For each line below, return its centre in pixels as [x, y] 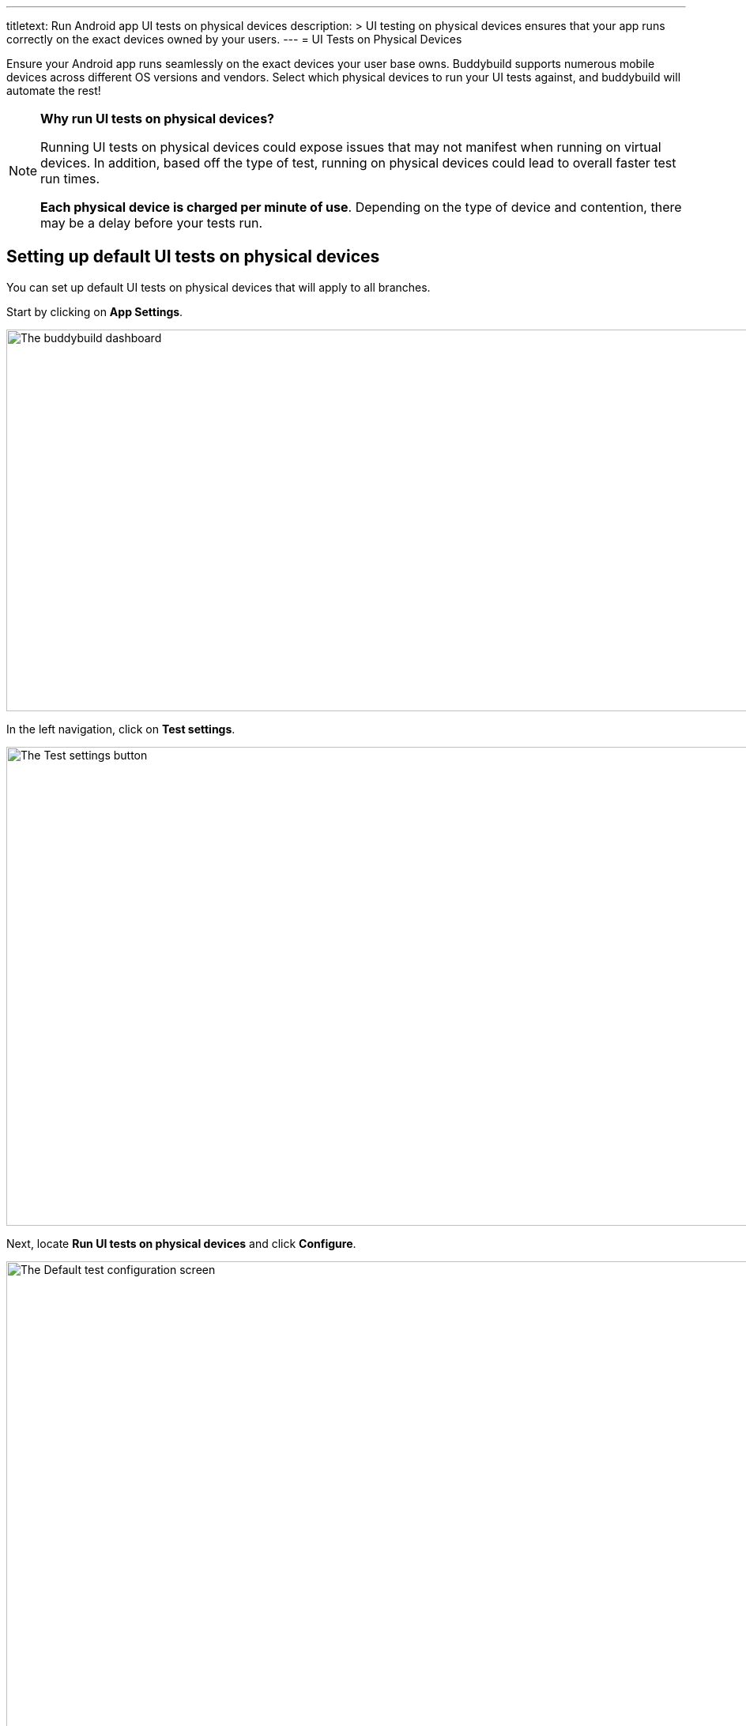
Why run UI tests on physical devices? [158, 119]
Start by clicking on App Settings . [95, 311]
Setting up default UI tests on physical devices [193, 257]
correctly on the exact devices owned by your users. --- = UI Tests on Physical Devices [234, 39]
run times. [70, 179]
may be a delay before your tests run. [152, 223]
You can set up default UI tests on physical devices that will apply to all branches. [219, 287]
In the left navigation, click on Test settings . [121, 729]
